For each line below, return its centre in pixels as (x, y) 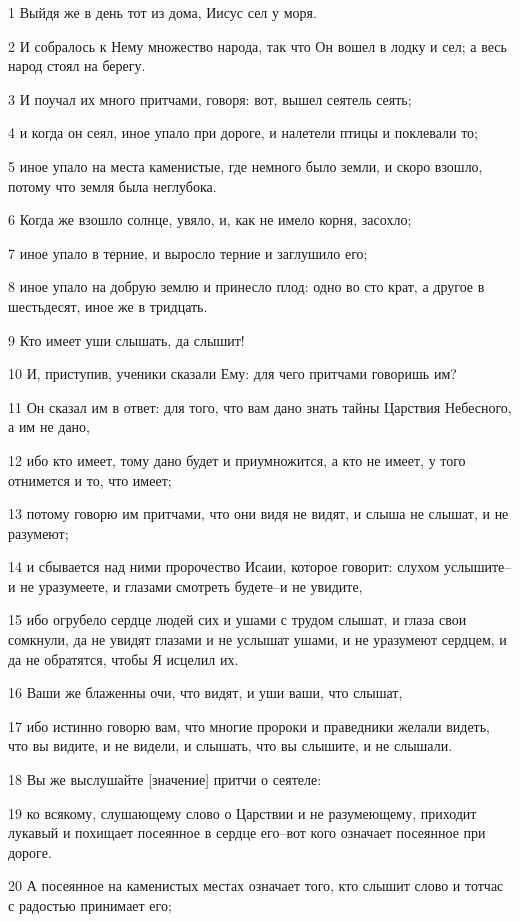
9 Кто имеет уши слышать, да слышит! (126, 339)
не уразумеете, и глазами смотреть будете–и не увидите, (191, 585)
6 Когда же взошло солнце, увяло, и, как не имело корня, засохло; (210, 219)
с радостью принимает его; (90, 905)
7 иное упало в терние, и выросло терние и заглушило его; (188, 252)
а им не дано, (49, 426)
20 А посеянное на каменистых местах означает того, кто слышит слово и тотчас (256, 885)
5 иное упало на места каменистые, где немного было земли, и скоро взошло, (245, 165)
